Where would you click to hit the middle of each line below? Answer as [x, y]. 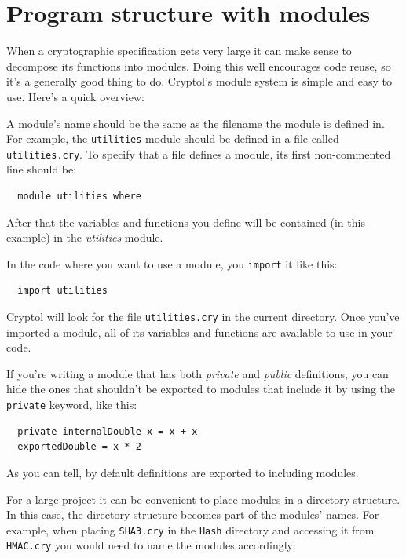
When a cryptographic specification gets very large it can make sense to [179, 51]
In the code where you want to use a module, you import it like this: [172, 263]
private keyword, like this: [72, 405]
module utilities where [79, 196]
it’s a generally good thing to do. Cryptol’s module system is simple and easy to [199, 81]
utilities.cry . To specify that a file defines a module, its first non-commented [199, 153]
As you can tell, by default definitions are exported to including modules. [183, 472]
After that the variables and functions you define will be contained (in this [186, 222]
